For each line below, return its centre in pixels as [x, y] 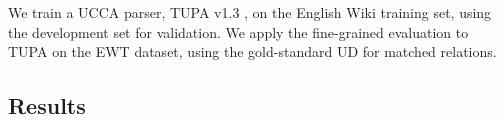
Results [47, 105]
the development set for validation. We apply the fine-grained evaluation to [238, 31]
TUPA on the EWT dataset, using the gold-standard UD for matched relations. [252, 51]
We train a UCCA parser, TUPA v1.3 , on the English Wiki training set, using [250, 12]
